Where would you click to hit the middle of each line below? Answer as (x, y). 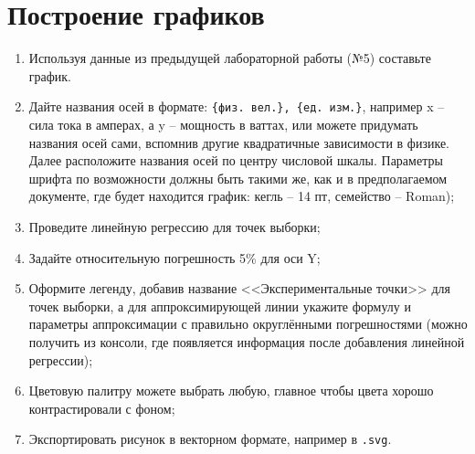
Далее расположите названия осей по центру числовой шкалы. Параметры (236, 160)
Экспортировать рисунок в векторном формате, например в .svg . (210, 439)
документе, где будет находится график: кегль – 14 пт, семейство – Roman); (242, 196)
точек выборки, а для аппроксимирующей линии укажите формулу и (220, 306)
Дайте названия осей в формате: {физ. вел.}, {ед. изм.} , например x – (237, 106)
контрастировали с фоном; (102, 408)
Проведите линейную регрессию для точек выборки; (174, 226)
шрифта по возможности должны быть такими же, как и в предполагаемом (238, 178)
